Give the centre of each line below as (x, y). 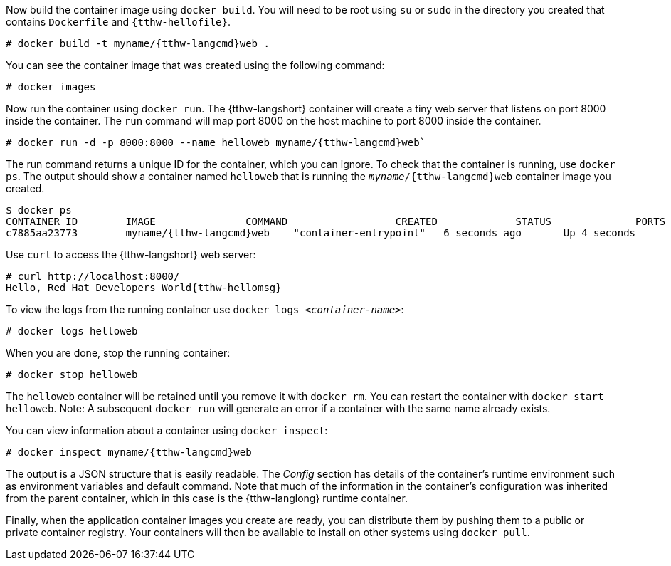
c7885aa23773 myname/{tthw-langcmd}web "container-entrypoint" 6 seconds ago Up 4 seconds (321, 233)
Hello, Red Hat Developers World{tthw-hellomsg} (144, 288)
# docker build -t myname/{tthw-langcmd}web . (138, 43)
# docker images (51, 87)
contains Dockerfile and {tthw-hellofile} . (118, 22)
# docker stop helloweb (72, 374)
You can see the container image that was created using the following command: (195, 65)
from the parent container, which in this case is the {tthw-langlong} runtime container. (207, 498)
